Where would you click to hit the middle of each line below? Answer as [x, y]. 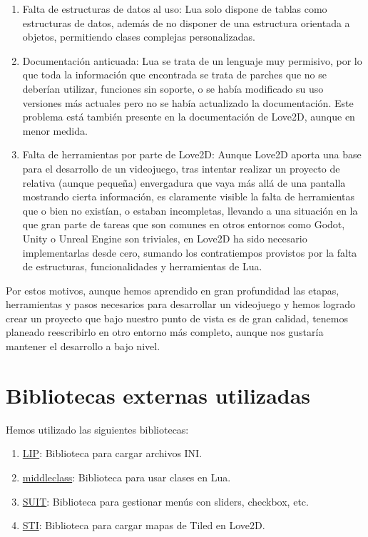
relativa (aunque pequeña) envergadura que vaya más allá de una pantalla [184, 182]
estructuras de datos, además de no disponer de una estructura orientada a [186, 22]
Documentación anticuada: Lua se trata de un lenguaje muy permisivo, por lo [192, 60]
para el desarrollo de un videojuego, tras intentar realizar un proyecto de [181, 168]
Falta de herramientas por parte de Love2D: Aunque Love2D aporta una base [192, 154]
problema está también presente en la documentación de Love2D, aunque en [189, 117]
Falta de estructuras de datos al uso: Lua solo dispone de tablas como [175, 9]
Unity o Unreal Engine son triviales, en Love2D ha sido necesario [165, 238]
